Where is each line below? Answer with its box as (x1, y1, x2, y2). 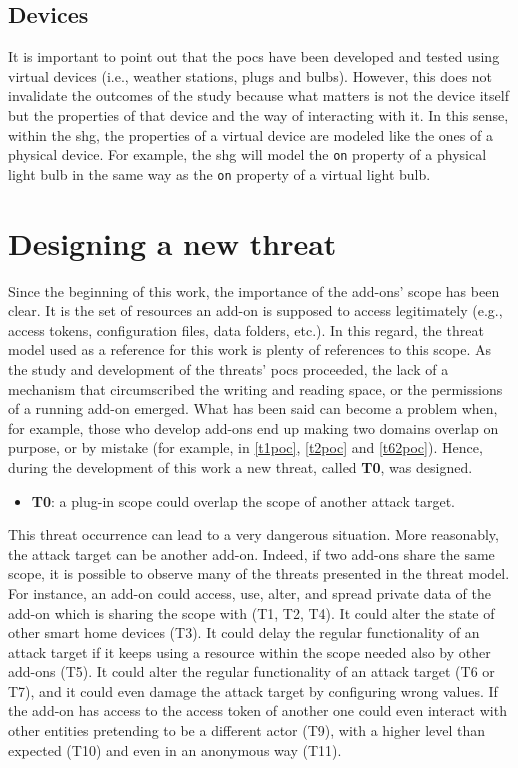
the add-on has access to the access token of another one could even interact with (8, 700, 507, 721)
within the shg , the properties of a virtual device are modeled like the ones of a (8, 124, 493, 145)
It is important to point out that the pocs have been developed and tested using (8, 46, 500, 67)
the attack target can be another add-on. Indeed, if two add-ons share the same (8, 543, 495, 564)
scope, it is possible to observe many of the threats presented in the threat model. (8, 563, 510, 584)
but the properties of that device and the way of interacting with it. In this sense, (8, 104, 509, 125)
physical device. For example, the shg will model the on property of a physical (8, 144, 487, 165)
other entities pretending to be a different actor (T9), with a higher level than (8, 720, 486, 741)
